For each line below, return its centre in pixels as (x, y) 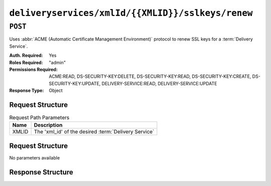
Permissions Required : (33, 69)
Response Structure (41, 172)
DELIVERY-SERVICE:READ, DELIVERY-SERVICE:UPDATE (159, 83)
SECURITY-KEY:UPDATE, (75, 83)
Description (48, 125)
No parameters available (35, 157)
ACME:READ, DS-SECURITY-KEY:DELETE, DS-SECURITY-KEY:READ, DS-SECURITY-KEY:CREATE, (150, 76)
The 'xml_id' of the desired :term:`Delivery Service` (94, 132)
